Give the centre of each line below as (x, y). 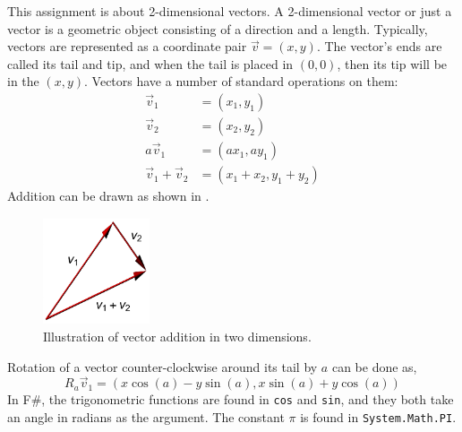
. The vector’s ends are (379, 46)
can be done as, (374, 366)
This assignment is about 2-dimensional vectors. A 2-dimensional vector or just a (230, 11)
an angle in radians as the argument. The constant (146, 417)
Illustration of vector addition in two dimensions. (177, 336)
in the (23, 81)
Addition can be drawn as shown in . (108, 196)
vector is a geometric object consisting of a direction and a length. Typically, (218, 28)
